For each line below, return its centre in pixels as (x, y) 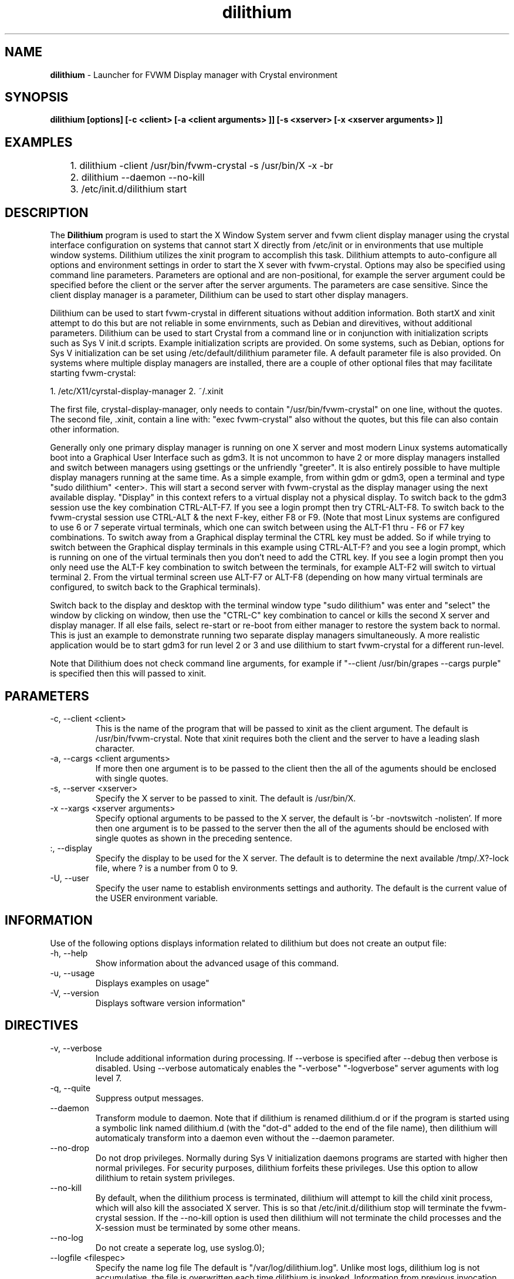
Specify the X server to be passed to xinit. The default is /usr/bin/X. (226, 798)
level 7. (109, 1078)
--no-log (67, 1237)
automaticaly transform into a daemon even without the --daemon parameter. (245, 1138)
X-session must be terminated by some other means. (198, 1227)
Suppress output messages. (149, 1098)
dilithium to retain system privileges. (165, 1178)
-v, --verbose (76, 1048)
